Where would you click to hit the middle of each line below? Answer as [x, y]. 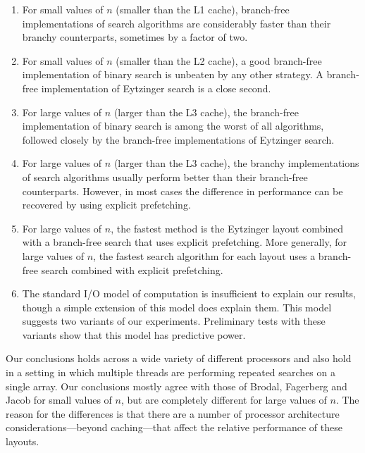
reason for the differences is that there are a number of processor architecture [173, 413]
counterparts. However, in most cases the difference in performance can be [182, 191]
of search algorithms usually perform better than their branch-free [165, 176]
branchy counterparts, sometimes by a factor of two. [135, 37]
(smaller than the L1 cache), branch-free [203, 9]
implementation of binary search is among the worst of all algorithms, [173, 126]
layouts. [23, 441]
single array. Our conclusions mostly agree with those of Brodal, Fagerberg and [177, 386]
